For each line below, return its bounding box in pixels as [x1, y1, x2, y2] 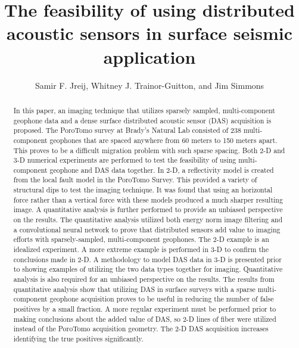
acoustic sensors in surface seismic [7, 21, 292, 45]
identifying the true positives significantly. [13, 333, 144, 343]
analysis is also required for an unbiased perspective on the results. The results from [13, 274, 275, 284]
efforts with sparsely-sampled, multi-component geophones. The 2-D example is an [13, 234, 269, 244]
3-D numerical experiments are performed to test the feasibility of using [13, 155, 236, 165]
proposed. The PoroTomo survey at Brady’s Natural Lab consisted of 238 [13, 125, 241, 135]
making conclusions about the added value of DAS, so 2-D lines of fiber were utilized [13, 313, 276, 324]
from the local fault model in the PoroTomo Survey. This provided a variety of [13, 175, 257, 185]
